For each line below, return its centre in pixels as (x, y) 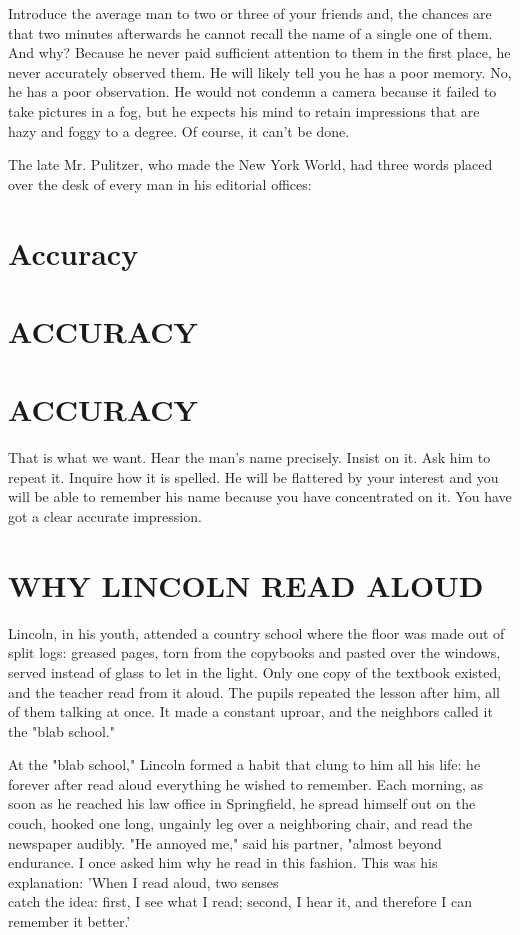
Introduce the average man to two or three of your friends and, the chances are (250, 13)
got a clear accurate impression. (105, 516)
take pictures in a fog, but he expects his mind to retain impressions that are (244, 110)
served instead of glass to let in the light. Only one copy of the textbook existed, (255, 671)
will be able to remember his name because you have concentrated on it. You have (260, 496)
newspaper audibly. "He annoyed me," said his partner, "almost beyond (225, 842)
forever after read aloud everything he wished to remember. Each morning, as (246, 783)
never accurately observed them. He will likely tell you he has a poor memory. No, (260, 71)
